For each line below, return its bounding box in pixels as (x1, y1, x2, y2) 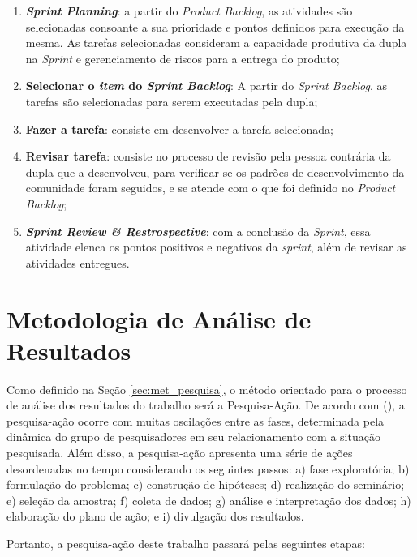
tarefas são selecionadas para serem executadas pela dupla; (25, 92, 318, 109)
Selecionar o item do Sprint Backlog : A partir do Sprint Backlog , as (25, 77, 388, 94)
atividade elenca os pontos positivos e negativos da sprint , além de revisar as (25, 238, 407, 255)
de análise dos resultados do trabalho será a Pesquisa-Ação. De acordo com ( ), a (6, 396, 405, 413)
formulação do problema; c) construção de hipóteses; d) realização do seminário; (6, 476, 405, 493)
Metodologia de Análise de (6, 302, 312, 335)
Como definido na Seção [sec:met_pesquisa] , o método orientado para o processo (6, 380, 407, 397)
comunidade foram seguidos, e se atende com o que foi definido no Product (25, 179, 396, 196)
